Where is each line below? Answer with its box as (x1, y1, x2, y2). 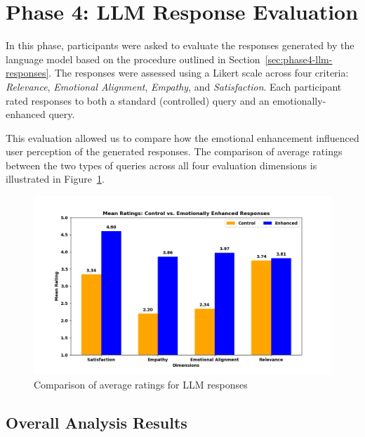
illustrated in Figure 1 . (6, 171, 105, 186)
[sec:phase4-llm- (265, 51, 333, 66)
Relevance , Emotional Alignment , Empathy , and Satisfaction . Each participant (6, 79, 342, 93)
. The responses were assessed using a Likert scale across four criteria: (48, 65, 349, 80)
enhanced (6, 107, 46, 122)
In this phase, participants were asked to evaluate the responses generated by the (6, 38, 354, 53)
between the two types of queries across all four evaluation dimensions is (6, 157, 317, 172)
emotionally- (272, 93, 326, 107)
